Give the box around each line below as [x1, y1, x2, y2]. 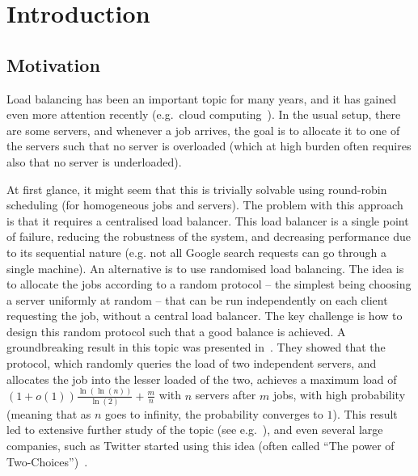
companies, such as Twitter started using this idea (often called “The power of [6, 437, 395, 454]
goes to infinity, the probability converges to [105, 405, 323, 422]
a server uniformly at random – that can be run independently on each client [6, 291, 388, 308]
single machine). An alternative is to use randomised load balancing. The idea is [6, 259, 404, 276]
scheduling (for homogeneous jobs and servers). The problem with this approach [6, 196, 403, 213]
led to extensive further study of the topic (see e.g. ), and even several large [6, 421, 383, 438]
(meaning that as [6, 405, 91, 422]
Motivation [6, 52, 100, 77]
